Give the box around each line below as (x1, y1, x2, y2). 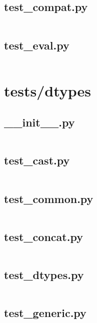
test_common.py (4, 190, 93, 206)
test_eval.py (4, 37, 69, 52)
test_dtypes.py (4, 266, 84, 282)
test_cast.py (4, 152, 70, 168)
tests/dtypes (4, 80, 91, 100)
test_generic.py (4, 305, 86, 320)
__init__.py (4, 114, 75, 130)
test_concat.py (4, 228, 83, 244)
